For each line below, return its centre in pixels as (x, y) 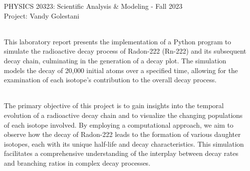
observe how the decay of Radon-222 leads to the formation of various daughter (122, 134)
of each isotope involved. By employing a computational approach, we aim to (119, 124)
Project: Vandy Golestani (42, 15)
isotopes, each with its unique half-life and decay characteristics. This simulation (124, 143)
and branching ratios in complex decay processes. (77, 162)
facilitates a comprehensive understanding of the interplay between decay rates (121, 153)
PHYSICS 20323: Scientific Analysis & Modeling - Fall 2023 (93, 6)
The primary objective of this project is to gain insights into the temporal (114, 105)
